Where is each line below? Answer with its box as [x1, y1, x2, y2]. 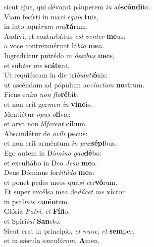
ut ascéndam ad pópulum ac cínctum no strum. [4, 79, 145, 89]
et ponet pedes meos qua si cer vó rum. [4, 176, 118, 187]
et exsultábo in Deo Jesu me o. [4, 157, 97, 167]
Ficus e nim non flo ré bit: [4, 89, 78, 99]
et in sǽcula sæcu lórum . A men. [4, 235, 100, 246]
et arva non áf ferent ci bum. [4, 118, 87, 129]
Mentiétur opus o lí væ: [4, 108, 71, 119]
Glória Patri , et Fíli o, [4, 206, 70, 216]
